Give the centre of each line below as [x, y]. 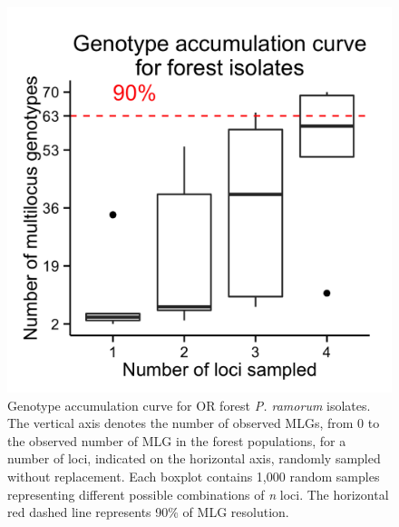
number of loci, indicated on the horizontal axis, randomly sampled [194, 458]
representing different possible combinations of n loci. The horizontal [198, 494]
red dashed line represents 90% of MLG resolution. [148, 512]
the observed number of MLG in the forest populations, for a [177, 440]
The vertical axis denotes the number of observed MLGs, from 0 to [194, 423]
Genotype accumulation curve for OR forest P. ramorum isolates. [189, 405]
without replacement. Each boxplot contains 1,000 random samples [194, 476]
